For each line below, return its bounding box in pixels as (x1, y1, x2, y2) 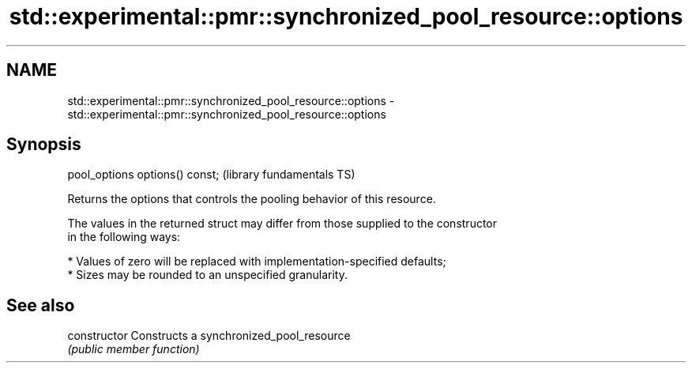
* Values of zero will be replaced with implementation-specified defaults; (67, 254, 446, 269)
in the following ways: (67, 230, 181, 244)
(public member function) (67, 342, 200, 356)
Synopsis (6, 134, 81, 155)
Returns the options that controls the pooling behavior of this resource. (67, 192, 436, 206)
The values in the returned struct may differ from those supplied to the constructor (67, 217, 498, 231)
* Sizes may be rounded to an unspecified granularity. (67, 268, 348, 282)
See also (6, 295, 75, 315)
